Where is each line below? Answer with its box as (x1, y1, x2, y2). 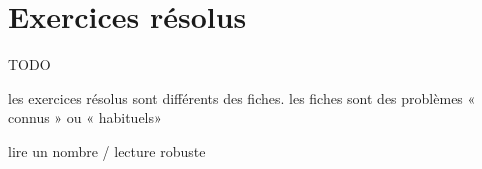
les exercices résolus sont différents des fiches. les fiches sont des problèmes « (8, 87, 476, 108)
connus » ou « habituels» (8, 107, 162, 128)
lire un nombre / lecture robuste (8, 140, 206, 161)
